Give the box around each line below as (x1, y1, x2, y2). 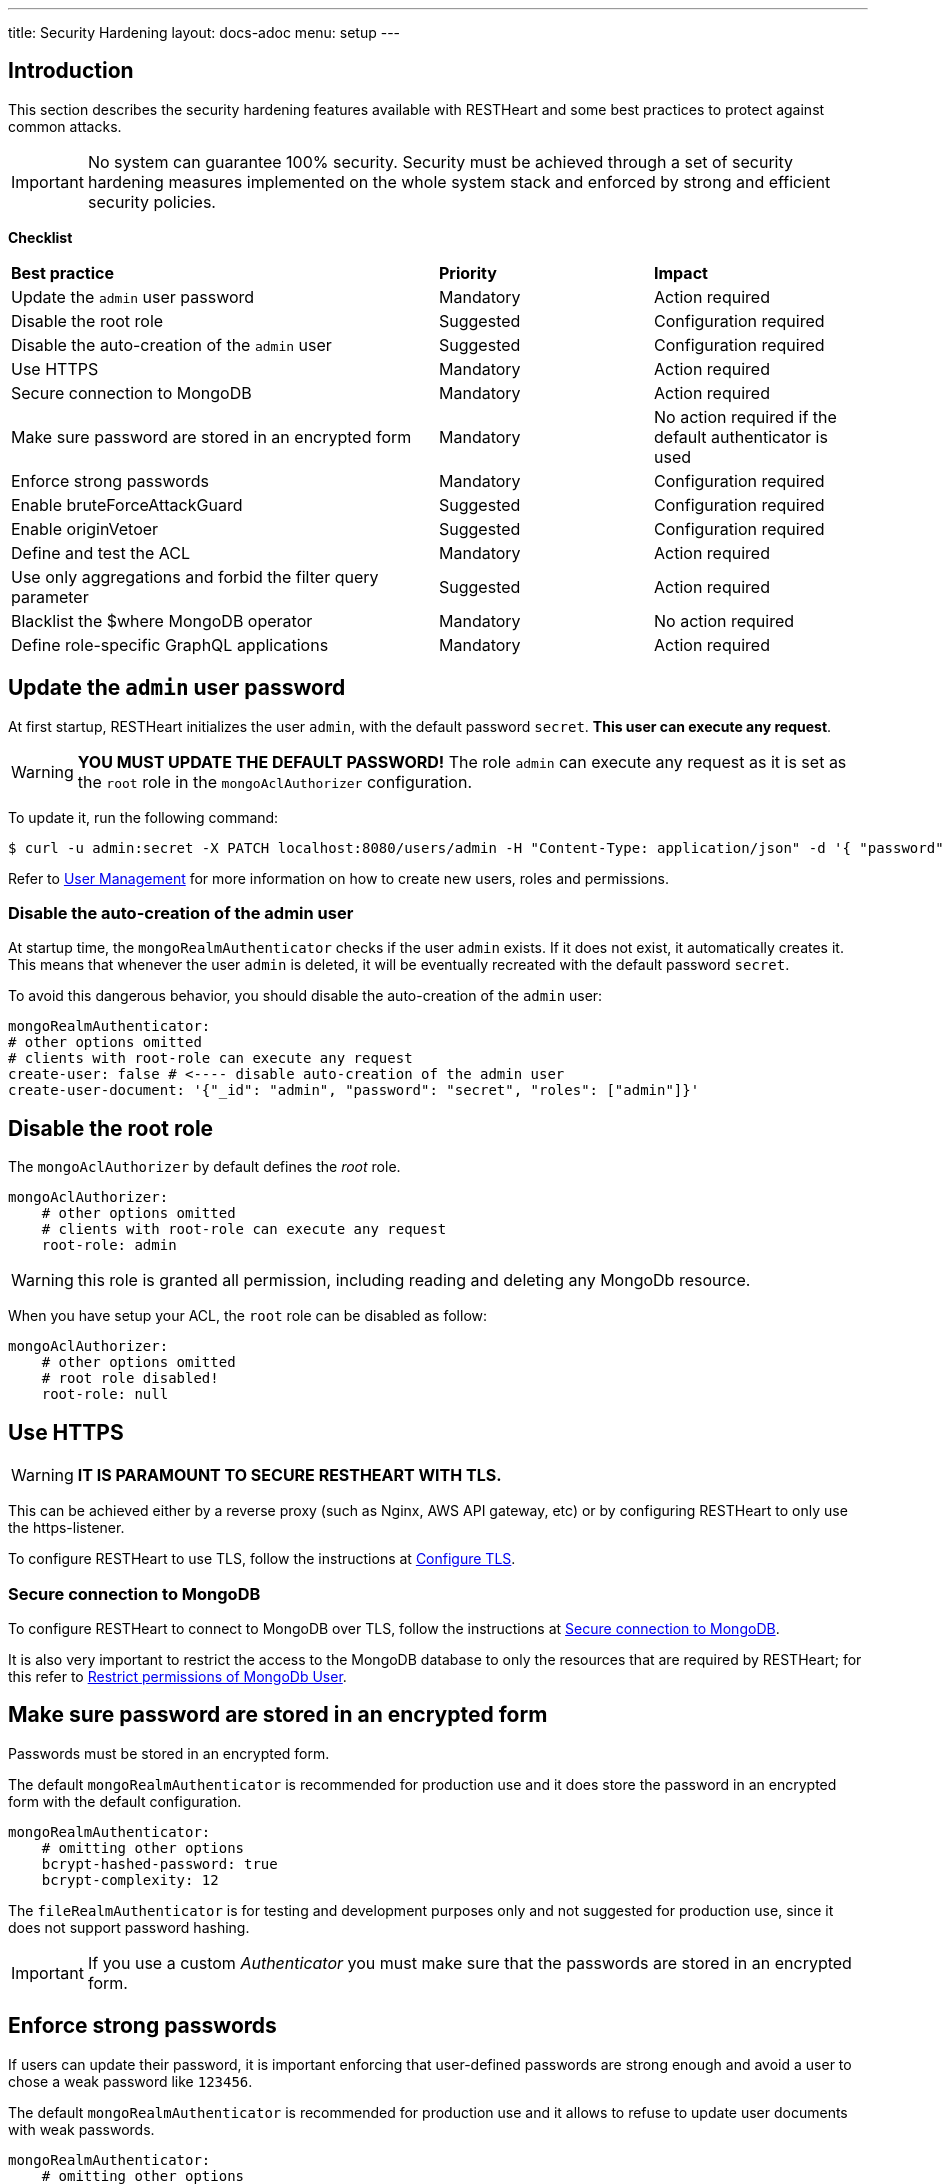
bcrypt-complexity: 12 (41, 1871, 219, 1888)
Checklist (8, 228, 73, 246)
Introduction (8, 58, 134, 84)
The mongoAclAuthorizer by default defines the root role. (8, 1158, 401, 1176)
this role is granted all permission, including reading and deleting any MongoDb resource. (77, 1270, 751, 1291)
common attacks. (8, 117, 122, 135)
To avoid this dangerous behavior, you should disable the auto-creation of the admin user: (8, 987, 603, 1005)
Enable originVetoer (11, 518, 159, 539)
